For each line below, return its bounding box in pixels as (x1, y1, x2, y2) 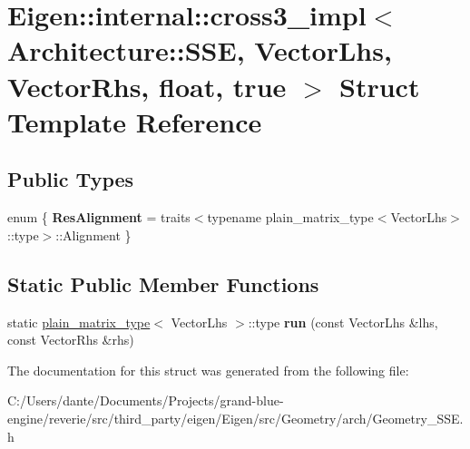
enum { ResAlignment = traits (7, 208, 191, 227)
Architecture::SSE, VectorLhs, (7, 32, 392, 69)
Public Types (7, 165, 134, 193)
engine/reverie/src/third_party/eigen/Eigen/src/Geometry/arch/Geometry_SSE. (7, 408, 464, 427)
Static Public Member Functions (7, 269, 319, 298)
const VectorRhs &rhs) (7, 330, 134, 349)
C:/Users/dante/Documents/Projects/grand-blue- (7, 391, 284, 410)
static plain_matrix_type (7, 312, 151, 331)
